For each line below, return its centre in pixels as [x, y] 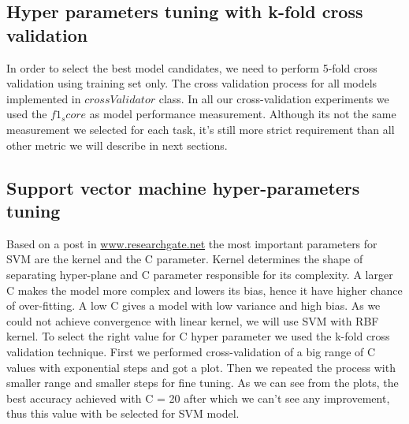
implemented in [44, 98]
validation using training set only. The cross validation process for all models [192, 83]
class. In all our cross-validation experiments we [274, 98]
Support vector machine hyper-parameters [183, 187]
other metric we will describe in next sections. [117, 145]
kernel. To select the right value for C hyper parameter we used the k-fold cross [198, 336]
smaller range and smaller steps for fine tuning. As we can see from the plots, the [203, 383]
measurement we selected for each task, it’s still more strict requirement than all [201, 129]
